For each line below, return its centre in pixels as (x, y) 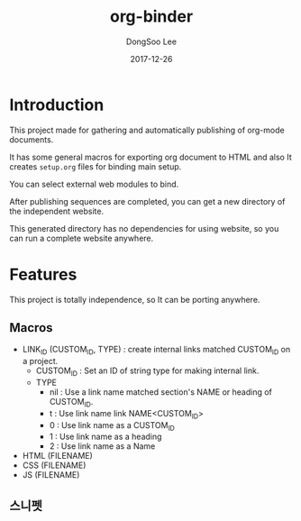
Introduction (57, 105)
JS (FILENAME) (51, 475)
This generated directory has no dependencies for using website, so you (144, 228)
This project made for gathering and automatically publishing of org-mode (147, 130)
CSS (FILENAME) (54, 465)
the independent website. (57, 211)
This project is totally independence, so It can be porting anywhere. (135, 299)
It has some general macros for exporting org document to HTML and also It (150, 157)
